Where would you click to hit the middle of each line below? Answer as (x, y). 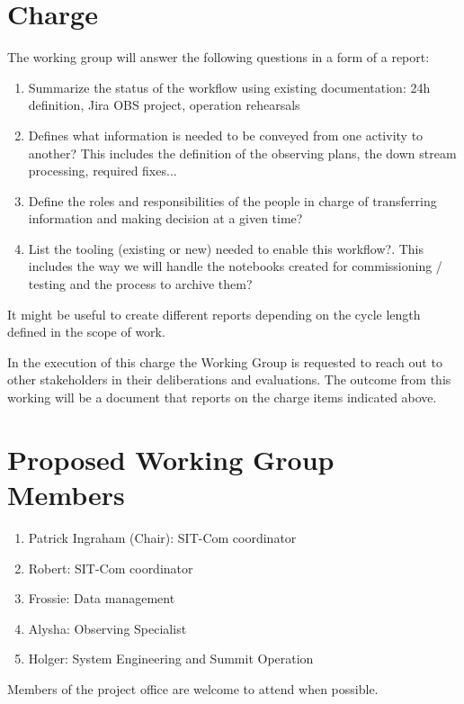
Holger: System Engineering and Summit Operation (171, 659)
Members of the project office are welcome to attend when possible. (193, 688)
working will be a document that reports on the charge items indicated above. (222, 397)
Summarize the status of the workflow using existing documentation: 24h (229, 87)
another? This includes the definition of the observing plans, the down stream (242, 153)
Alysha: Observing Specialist (107, 628)
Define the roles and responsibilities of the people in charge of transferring (232, 200)
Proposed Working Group (171, 459)
